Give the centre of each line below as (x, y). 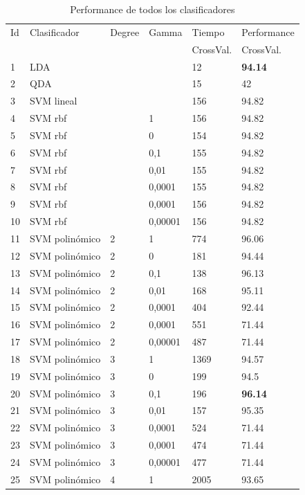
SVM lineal (54, 101)
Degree (125, 31)
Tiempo (208, 31)
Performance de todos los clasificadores (152, 9)
